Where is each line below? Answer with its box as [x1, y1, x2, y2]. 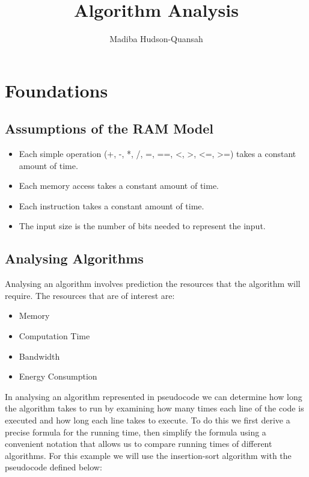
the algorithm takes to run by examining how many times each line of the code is [5, 402, 304, 414]
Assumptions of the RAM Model [5, 119, 214, 138]
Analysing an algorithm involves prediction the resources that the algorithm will [5, 277, 301, 290]
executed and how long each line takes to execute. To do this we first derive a [5, 414, 290, 426]
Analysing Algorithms [5, 249, 144, 268]
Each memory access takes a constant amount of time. [19, 179, 219, 192]
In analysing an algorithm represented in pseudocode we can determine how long [5, 390, 302, 402]
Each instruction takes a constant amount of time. [19, 199, 204, 212]
